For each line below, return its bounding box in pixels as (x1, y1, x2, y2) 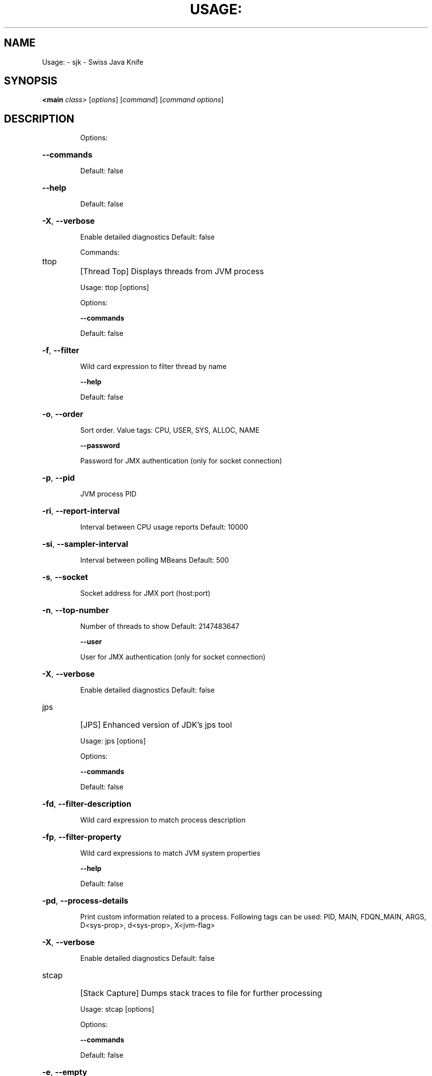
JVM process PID (80, 490, 137, 498)
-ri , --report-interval (42, 506, 120, 516)
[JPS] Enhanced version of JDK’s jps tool (80, 720, 232, 730)
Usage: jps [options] (80, 737, 146, 745)
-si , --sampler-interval (42, 539, 128, 549)
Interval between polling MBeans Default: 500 (80, 556, 229, 565)
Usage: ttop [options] (80, 283, 149, 292)
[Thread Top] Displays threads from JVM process (80, 266, 264, 277)
